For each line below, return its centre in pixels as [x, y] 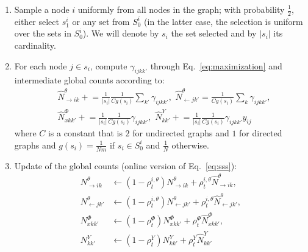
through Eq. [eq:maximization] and [216, 65]
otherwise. [190, 145]
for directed [261, 133]
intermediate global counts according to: [89, 80]
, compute [109, 65]
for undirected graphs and [181, 133]
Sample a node [42, 9]
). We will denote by [121, 33]
